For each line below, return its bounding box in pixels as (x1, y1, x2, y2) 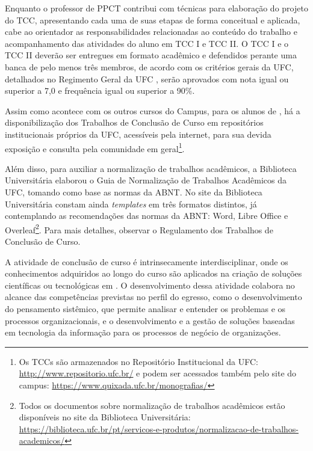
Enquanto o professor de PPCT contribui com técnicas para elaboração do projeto (5, 2, 308, 14)
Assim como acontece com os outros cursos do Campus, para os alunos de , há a (5, 104, 300, 117)
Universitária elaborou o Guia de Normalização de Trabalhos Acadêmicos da (5, 174, 287, 186)
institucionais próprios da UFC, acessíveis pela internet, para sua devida (5, 127, 271, 140)
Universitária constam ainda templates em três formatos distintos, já (5, 197, 257, 210)
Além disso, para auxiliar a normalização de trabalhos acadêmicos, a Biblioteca (5, 162, 297, 174)
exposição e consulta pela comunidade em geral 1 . (5, 140, 185, 155)
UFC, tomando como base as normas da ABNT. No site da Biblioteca (5, 185, 262, 198)
